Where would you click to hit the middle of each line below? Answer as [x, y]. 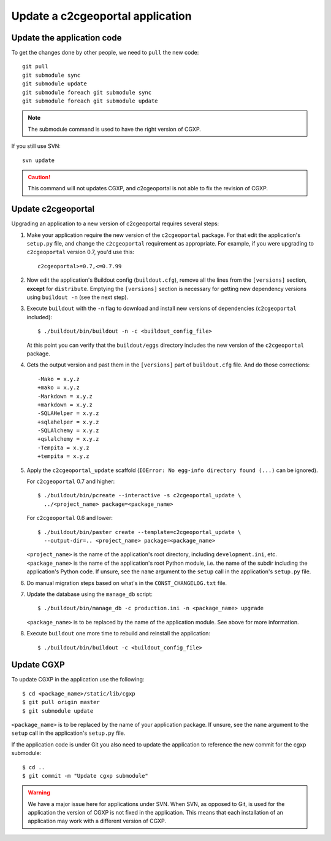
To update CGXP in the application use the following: [78, 680]
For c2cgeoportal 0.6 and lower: [70, 518]
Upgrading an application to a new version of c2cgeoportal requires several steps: [115, 223]
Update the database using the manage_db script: [89, 594]
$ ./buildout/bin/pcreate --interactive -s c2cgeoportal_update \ [139, 495]
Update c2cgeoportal [53, 209]
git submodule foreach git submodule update [90, 101]
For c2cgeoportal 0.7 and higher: [71, 481]
